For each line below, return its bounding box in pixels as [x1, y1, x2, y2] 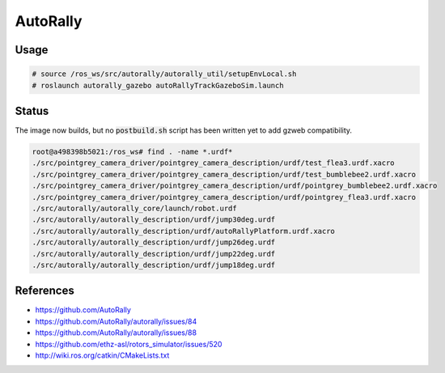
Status [15, 104, 49, 117]
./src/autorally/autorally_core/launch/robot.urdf [32, 203, 238, 213]
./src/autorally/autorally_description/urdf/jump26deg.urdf [32, 238, 276, 247]
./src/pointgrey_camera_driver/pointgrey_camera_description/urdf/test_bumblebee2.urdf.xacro [32, 170, 417, 179]
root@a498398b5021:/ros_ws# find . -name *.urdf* [32, 147, 233, 157]
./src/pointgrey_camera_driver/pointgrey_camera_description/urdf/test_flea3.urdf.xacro [32, 159, 396, 167]
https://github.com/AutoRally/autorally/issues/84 [35, 316, 197, 326]
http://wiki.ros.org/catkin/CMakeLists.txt [35, 350, 170, 360]
